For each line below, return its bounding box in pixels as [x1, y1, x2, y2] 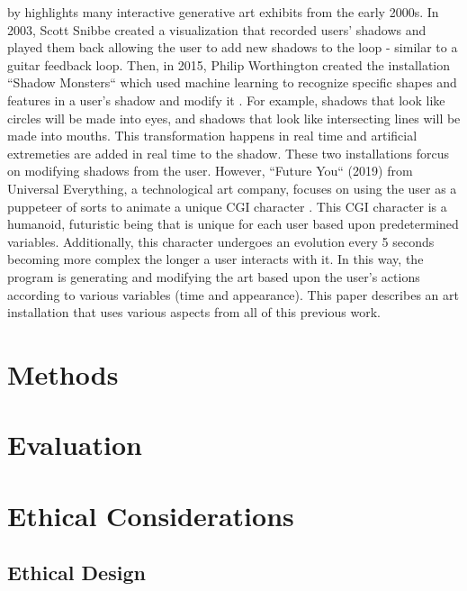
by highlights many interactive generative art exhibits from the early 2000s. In [7, 3, 439, 21]
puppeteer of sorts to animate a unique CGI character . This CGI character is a [7, 196, 447, 215]
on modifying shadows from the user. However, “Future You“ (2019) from [7, 161, 413, 180]
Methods [7, 355, 119, 392]
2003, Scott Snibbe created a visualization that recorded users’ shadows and [7, 20, 427, 39]
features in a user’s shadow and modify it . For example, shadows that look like [7, 90, 445, 109]
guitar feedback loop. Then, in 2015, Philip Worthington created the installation [7, 55, 451, 74]
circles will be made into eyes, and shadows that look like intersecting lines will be [7, 108, 461, 127]
